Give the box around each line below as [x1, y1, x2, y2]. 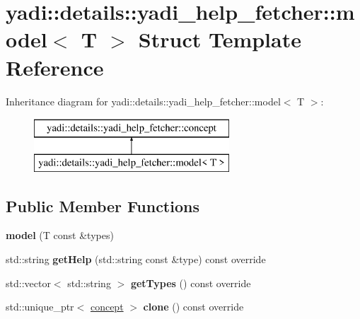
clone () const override [143, 299, 244, 314]
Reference [6, 52, 104, 81]
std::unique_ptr [6, 299, 74, 314]
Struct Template [138, 25, 301, 54]
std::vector [6, 275, 51, 290]
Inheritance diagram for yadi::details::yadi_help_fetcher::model [6, 93, 281, 108]
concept [90, 299, 124, 314]
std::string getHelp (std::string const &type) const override [6, 252, 266, 267]
